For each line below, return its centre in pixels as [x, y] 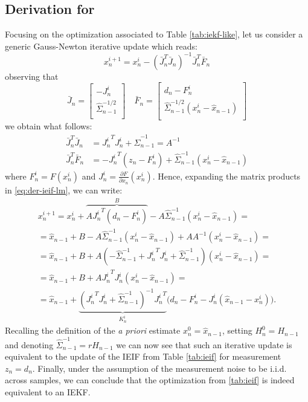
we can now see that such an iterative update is [204, 344]
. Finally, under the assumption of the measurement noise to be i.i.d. [159, 368]
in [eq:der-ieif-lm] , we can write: [64, 190]
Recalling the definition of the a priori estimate [93, 330]
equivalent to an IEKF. [48, 392]
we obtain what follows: [49, 126]
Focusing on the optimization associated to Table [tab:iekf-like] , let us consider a [154, 34]
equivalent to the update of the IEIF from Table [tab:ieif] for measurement [143, 356]
